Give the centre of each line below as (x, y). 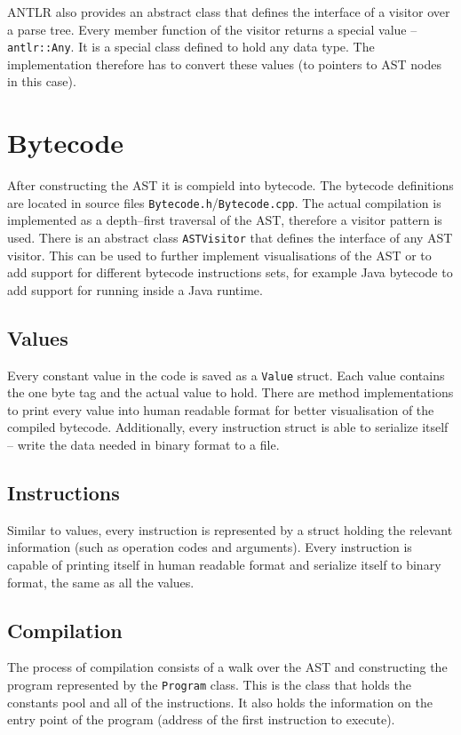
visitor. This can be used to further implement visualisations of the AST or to (219, 255)
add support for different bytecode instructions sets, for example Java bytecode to (230, 272)
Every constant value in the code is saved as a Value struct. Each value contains (226, 375)
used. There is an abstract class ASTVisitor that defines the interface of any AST (230, 237)
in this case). (42, 81)
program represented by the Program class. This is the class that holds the (209, 685)
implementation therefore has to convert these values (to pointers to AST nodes (224, 64)
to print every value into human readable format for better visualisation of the (221, 409)
